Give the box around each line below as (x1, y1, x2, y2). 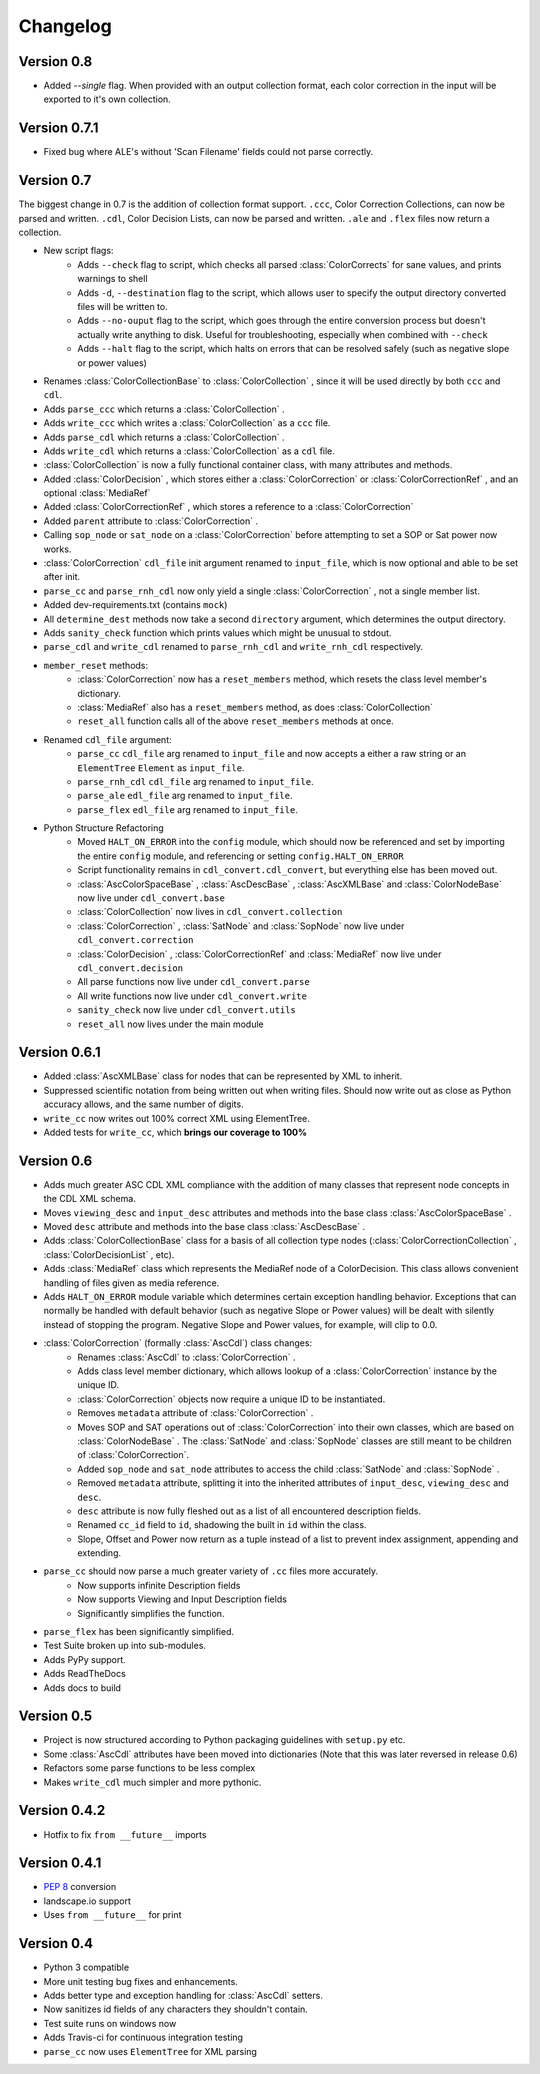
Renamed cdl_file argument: (43, 733, 172, 745)
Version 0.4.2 (18, 1802, 106, 1819)
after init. (43, 571, 81, 583)
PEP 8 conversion (43, 1881, 117, 1893)
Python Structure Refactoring (43, 822, 164, 834)
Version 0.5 (18, 1708, 93, 1725)
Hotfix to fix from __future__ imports (43, 1828, 207, 1840)
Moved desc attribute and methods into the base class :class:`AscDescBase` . (43, 1221, 365, 1233)
